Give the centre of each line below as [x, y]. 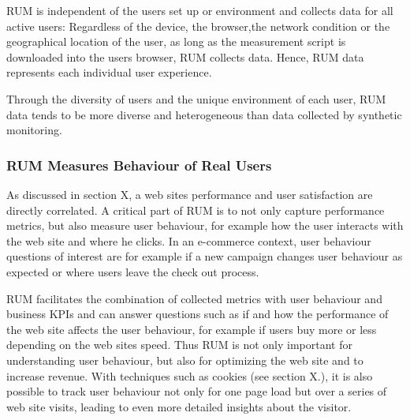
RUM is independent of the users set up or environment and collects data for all [200, 10]
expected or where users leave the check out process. [133, 271]
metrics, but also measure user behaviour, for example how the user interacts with [205, 225]
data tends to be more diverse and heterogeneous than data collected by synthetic [204, 114]
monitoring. [34, 130]
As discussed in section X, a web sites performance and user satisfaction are [190, 194]
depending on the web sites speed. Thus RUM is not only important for [179, 345]
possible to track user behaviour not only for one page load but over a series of [197, 391]
